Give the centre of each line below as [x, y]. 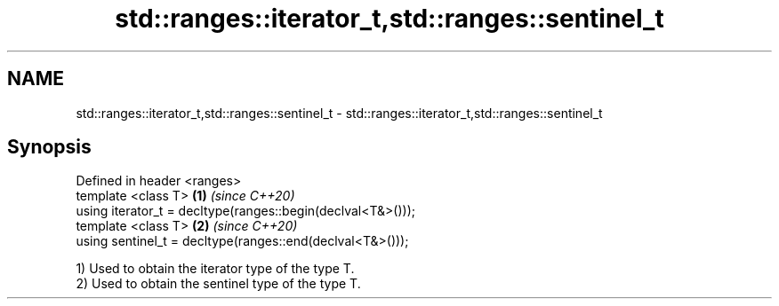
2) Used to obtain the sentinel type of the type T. [218, 284]
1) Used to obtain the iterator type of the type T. [215, 269]
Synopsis [49, 147]
